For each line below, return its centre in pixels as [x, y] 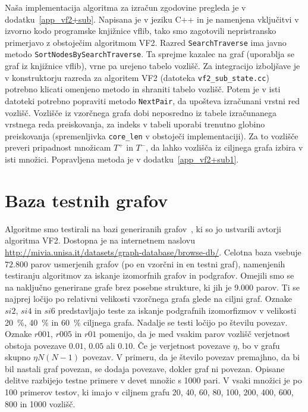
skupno [18, 357]
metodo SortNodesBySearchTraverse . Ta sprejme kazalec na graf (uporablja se [150, 54]
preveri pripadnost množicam [58, 147]
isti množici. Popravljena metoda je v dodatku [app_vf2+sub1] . [122, 159]
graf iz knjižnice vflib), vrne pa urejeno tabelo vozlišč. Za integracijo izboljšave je [153, 66]
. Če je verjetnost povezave [181, 345]
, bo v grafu [258, 345]
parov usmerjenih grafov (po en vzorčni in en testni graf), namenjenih [158, 263]
